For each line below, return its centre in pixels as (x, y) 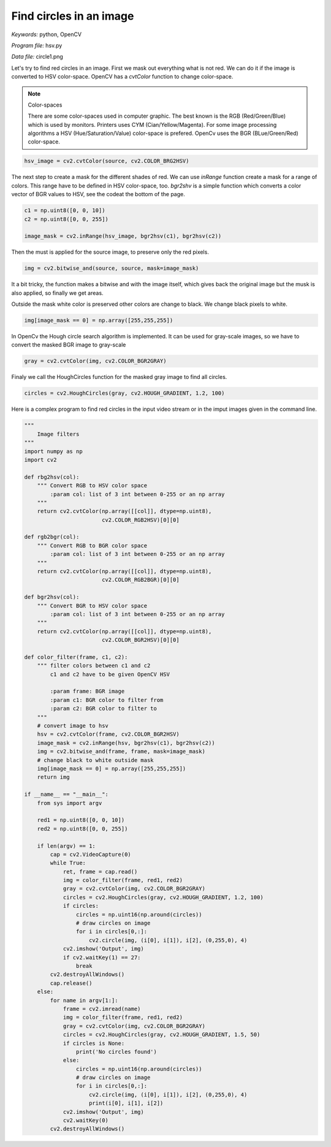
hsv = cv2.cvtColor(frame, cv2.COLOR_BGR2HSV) (108, 734)
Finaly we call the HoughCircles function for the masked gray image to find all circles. (119, 377)
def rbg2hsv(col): (52, 477)
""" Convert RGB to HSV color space (92, 486)
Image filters (58, 434)
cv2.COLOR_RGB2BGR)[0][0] (141, 580)
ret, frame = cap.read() (100, 871)
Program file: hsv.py (37, 45)
